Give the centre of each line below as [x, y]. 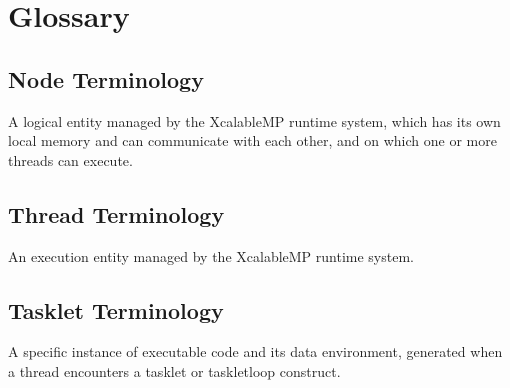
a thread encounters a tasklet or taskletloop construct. [174, 370]
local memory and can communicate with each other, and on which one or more [252, 140]
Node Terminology [106, 78]
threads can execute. [70, 159]
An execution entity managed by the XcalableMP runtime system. [211, 255]
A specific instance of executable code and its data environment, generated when [255, 351]
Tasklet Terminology [116, 309]
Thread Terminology [116, 213]
